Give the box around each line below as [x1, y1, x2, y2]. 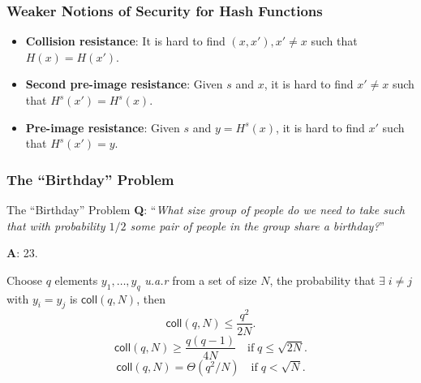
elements [54, 271, 98, 288]
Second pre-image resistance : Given [25, 75, 223, 93]
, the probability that [269, 271, 376, 288]
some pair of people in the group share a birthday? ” [130, 217, 385, 234]
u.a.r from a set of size [144, 271, 257, 288]
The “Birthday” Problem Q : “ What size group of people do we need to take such [6, 201, 405, 217]
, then [136, 290, 165, 307]
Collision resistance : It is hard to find [25, 32, 226, 49]
